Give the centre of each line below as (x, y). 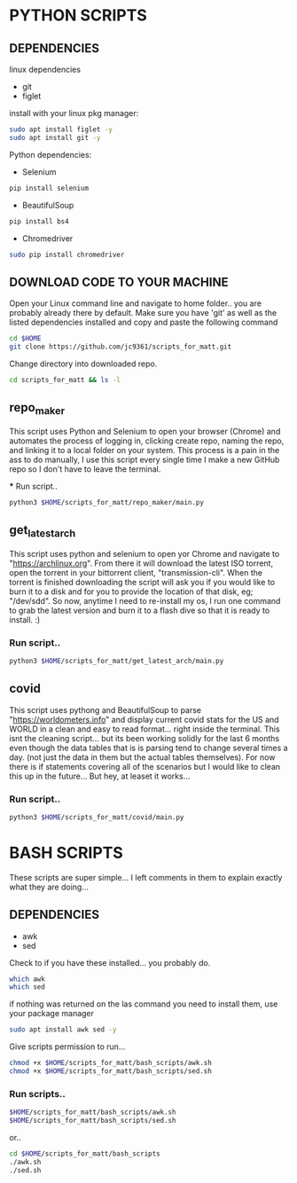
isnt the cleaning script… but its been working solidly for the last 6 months (145, 738)
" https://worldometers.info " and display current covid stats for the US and (144, 719)
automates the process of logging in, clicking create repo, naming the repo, (147, 441)
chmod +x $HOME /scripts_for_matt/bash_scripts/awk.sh (111, 1063)
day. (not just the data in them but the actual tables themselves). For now (142, 757)
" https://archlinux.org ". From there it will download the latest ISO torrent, (141, 563)
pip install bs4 (39, 221)
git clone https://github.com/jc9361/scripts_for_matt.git (121, 347)
